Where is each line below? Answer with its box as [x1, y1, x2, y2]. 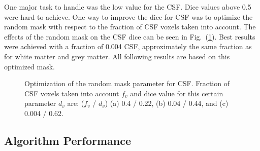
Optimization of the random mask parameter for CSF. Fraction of [24, 78, 230, 89]
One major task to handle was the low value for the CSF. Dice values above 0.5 [4, 2, 251, 12]
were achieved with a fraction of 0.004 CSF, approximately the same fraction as [4, 41, 252, 52]
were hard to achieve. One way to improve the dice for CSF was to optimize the [4, 11, 253, 22]
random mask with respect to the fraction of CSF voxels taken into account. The [4, 21, 256, 32]
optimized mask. [4, 61, 55, 71]
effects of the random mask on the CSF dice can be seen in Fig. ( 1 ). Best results [4, 31, 255, 42]
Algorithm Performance [4, 132, 132, 148]
